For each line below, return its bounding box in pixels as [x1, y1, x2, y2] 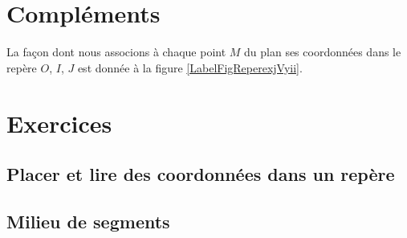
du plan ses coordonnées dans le [244, 43, 401, 60]
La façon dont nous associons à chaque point [6, 43, 226, 60]
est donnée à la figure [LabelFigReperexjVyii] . [77, 59, 303, 76]
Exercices [6, 106, 112, 139]
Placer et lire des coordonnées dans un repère [6, 162, 395, 187]
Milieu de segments [6, 208, 170, 233]
